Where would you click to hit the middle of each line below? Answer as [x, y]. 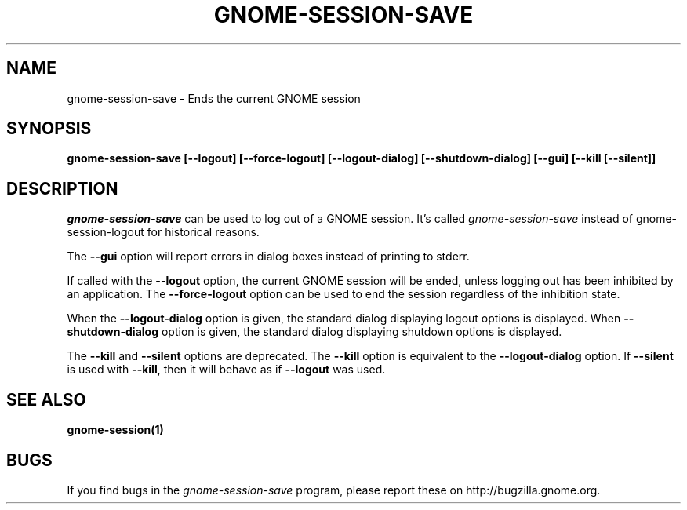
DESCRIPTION [62, 188]
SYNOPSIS [49, 129]
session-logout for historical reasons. [163, 232]
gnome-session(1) [115, 430]
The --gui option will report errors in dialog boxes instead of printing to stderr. [268, 257]
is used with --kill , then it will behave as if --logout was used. [226, 370]
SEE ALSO [46, 399]
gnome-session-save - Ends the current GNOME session [214, 98]
